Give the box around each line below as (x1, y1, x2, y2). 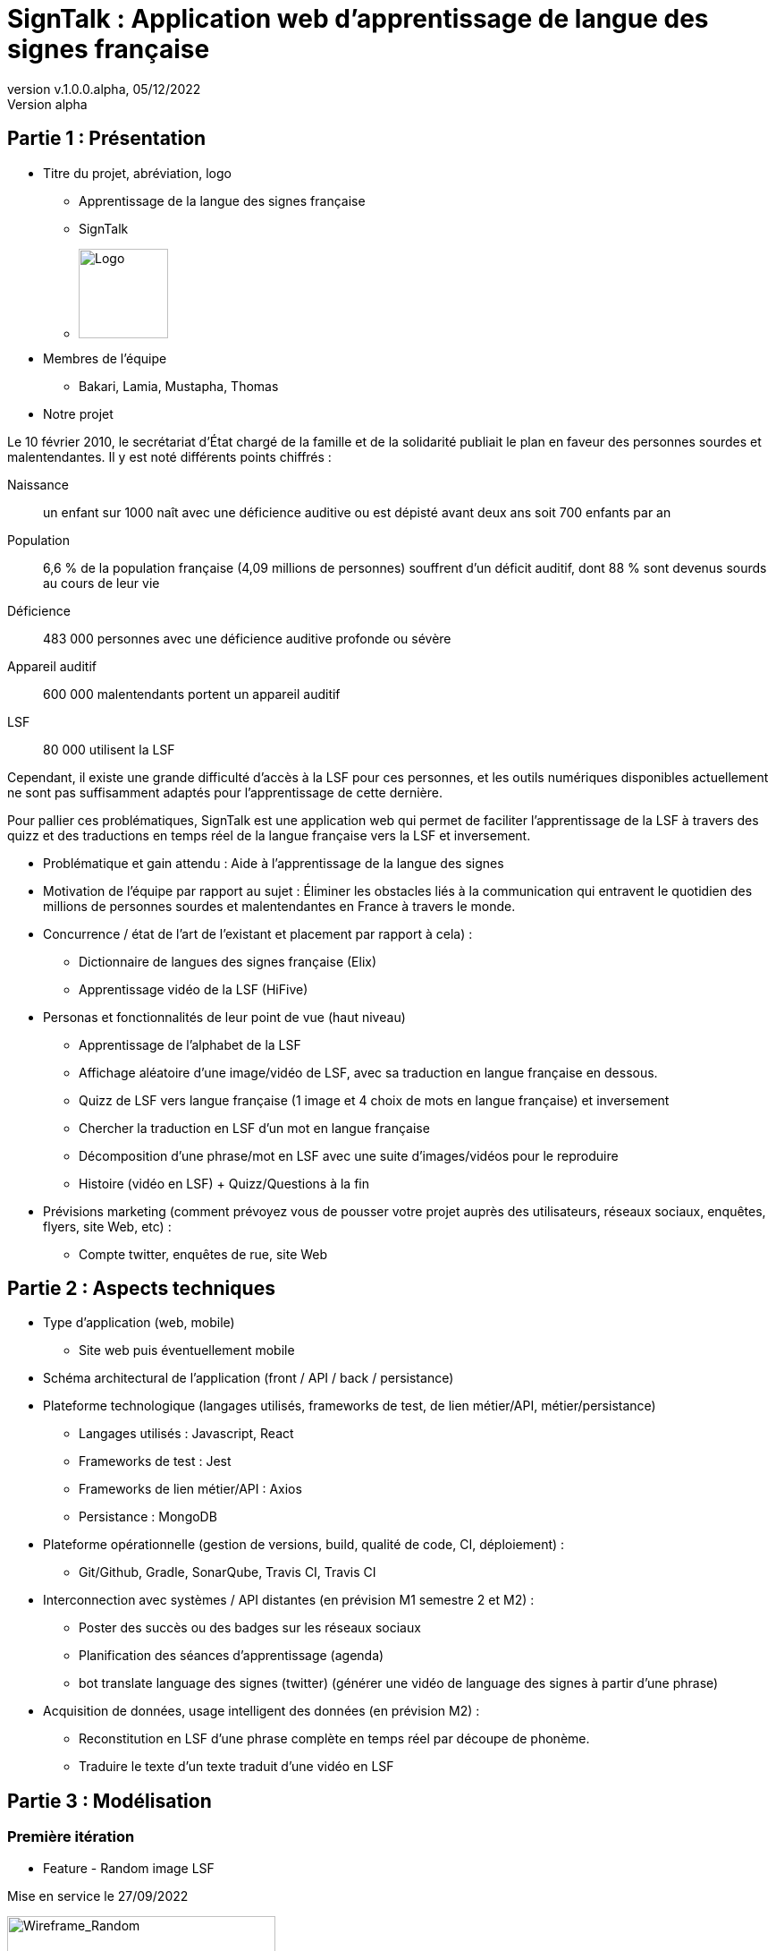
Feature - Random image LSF (43, 1860, 215, 1876)
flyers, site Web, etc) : (43, 1218, 172, 1234)
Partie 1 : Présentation (7, 127, 207, 150)
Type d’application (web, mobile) (43, 1315, 235, 1331)
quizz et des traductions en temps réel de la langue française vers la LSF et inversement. (7, 827, 531, 843)
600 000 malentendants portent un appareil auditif (43, 686, 341, 702)
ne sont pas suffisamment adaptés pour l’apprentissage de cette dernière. (7, 784, 443, 800)
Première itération (7, 1827, 135, 1846)
